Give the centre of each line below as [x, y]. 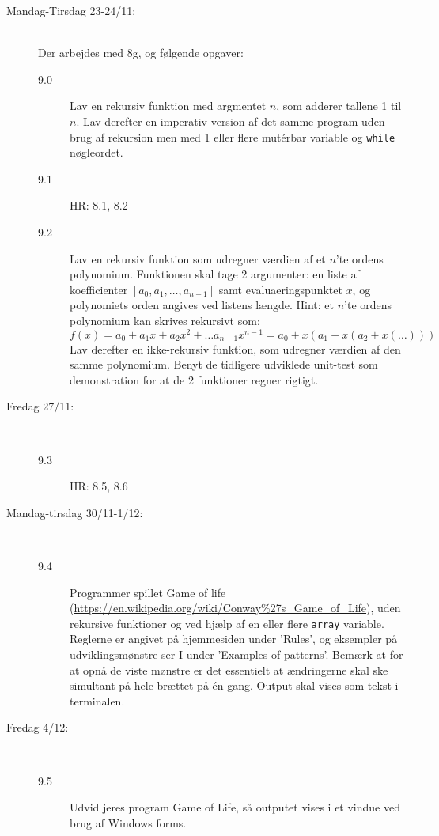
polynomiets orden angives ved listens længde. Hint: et [202, 305]
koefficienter [99, 289]
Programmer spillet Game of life [148, 592]
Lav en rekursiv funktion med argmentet [168, 106]
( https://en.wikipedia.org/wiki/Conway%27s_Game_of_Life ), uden [235, 608]
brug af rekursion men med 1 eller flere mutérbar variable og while [233, 136]
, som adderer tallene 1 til [339, 106]
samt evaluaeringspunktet [280, 289]
